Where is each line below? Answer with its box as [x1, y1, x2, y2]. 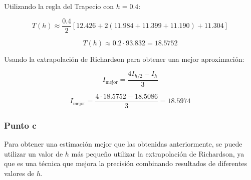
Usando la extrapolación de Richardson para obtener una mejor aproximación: [4, 53, 244, 64]
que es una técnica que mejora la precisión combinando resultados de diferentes [4, 158, 247, 169]
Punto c [4, 119, 37, 131]
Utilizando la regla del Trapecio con [4, 1, 114, 11]
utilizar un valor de [4, 148, 63, 159]
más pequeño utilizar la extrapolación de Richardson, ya [71, 148, 244, 159]
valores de [4, 168, 35, 178]
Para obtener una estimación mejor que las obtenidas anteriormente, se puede [4, 139, 242, 149]
